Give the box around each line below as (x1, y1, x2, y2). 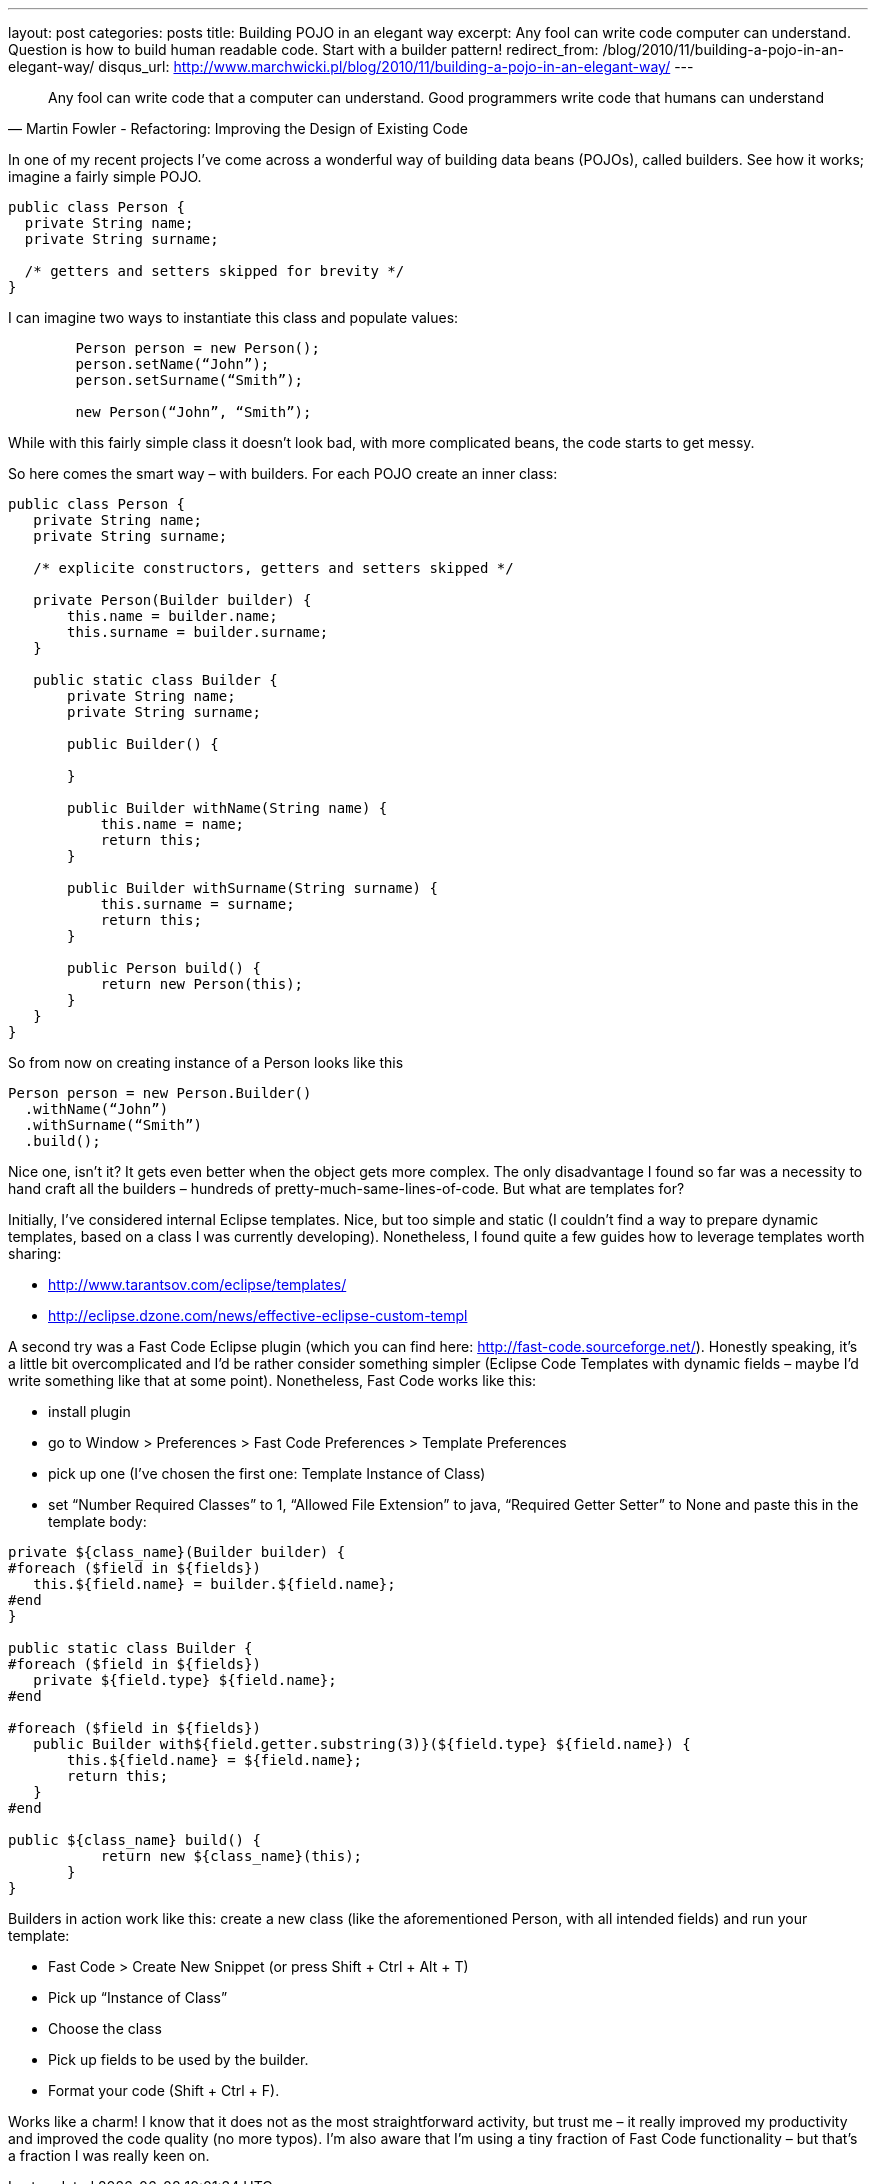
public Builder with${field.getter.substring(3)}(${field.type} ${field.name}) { (33, 1736, 691, 1752)
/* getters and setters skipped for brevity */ (24, 263, 405, 279)
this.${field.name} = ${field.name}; (67, 1752, 363, 1768)
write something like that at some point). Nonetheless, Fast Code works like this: (8, 1372, 537, 1389)
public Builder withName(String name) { (67, 800, 388, 816)
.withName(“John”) (24, 1101, 169, 1117)
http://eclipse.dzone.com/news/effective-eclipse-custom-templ (48, 1307, 468, 1324)
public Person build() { (67, 960, 261, 976)
